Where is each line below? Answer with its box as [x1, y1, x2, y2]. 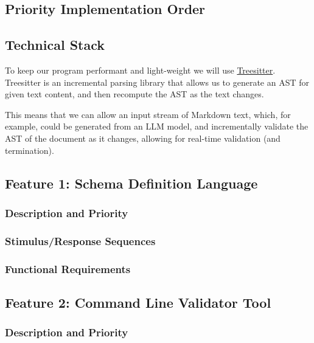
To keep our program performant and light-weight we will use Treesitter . [5, 63, 276, 76]
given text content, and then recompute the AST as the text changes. [5, 88, 264, 100]
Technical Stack [5, 35, 105, 54]
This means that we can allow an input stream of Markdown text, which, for [5, 108, 291, 120]
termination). [5, 144, 54, 156]
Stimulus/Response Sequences [5, 233, 156, 248]
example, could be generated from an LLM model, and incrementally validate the [5, 120, 309, 133]
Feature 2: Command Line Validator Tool [5, 293, 271, 311]
